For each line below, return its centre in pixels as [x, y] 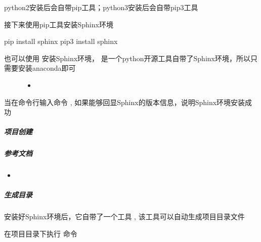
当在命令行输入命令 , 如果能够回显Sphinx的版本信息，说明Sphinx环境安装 [125, 102]
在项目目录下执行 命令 [41, 234]
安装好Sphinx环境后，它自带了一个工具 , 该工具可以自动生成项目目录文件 [124, 216]
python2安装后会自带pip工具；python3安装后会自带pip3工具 [101, 7]
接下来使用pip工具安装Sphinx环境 [59, 24]
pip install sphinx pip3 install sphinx [61, 41]
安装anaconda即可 [47, 68]
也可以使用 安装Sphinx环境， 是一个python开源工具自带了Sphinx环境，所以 [127, 58]
